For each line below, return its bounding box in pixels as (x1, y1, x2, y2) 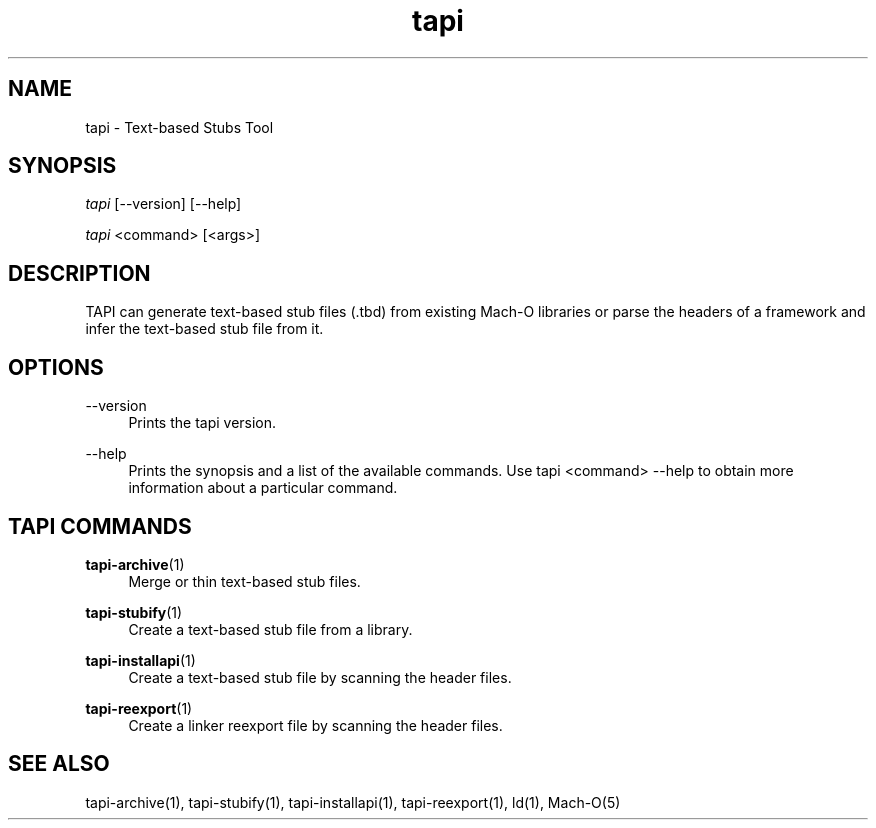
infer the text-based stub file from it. (85, 320, 324, 338)
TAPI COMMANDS (8, 513, 192, 539)
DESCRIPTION (8, 260, 151, 286)
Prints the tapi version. (128, 414, 277, 432)
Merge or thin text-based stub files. (128, 572, 361, 590)
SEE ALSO (8, 751, 110, 777)
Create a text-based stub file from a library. (128, 620, 413, 638)
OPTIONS (8, 354, 104, 380)
